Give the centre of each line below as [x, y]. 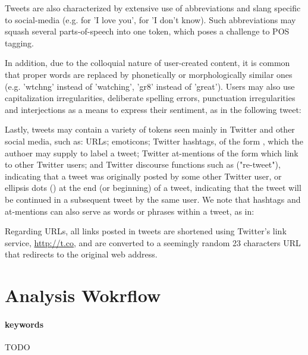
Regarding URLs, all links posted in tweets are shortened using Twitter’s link [146, 231]
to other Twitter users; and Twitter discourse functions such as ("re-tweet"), [143, 164]
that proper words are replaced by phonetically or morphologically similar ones [149, 74]
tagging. [20, 43]
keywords [24, 324]
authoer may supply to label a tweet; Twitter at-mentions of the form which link [152, 153]
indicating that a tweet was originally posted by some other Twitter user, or [143, 176]
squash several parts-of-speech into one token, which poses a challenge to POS [147, 31]
